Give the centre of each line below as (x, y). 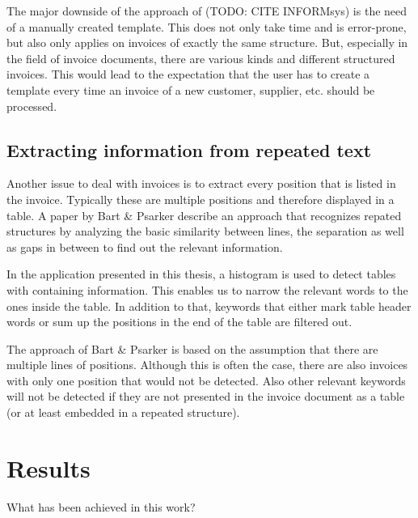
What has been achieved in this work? (101, 506)
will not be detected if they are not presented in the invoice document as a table (206, 396)
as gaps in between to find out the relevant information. (145, 246)
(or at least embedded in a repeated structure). (123, 412)
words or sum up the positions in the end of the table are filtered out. (179, 322)
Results (49, 467)
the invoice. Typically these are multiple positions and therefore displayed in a (201, 199)
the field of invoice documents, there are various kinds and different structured (201, 58)
